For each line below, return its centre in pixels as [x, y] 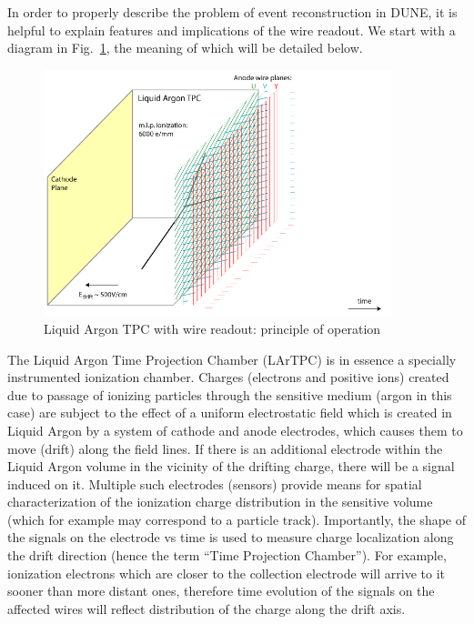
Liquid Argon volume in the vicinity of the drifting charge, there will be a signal [231, 466]
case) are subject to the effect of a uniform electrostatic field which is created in [230, 413]
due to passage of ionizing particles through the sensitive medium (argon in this [230, 394]
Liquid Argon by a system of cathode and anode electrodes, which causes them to [235, 430]
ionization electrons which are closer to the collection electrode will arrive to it [227, 573]
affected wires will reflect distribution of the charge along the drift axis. [207, 608]
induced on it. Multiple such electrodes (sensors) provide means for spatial [215, 483]
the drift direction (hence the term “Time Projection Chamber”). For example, [227, 555]
